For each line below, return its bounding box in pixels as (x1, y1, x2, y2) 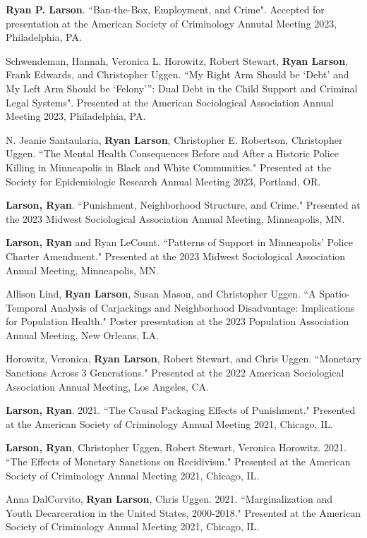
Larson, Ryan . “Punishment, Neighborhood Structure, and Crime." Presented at (6, 197, 361, 212)
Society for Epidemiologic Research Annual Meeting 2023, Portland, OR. (6, 173, 321, 188)
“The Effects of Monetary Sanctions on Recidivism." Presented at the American (6, 454, 351, 469)
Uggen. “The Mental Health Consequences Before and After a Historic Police (6, 146, 339, 161)
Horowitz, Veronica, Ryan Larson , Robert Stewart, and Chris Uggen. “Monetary (6, 351, 361, 366)
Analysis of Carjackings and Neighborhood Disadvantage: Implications (50, 300, 355, 314)
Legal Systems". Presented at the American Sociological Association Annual (6, 94, 334, 109)
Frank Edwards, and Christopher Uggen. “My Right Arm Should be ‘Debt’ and (6, 67, 349, 82)
